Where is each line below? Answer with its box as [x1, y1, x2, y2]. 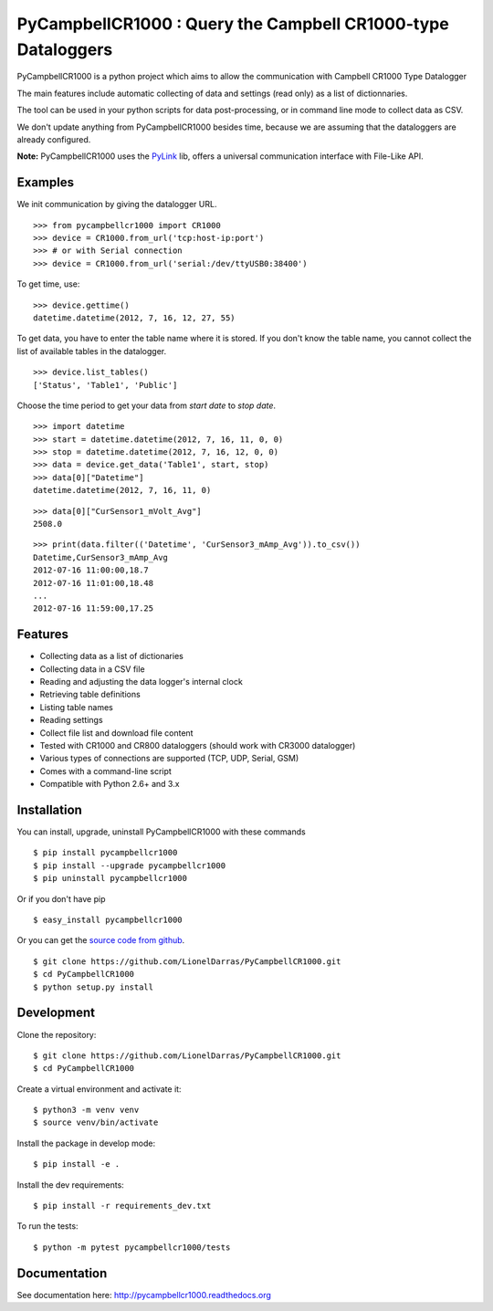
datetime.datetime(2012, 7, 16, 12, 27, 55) [33, 312, 236, 323]
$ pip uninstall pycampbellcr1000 [33, 873, 187, 884]
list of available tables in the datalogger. [16, 345, 167, 356]
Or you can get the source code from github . [16, 935, 185, 946]
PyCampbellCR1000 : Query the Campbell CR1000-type [16, 14, 449, 34]
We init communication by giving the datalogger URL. [16, 199, 217, 210]
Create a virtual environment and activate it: [16, 1083, 182, 1095]
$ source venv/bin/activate [33, 1117, 159, 1127]
